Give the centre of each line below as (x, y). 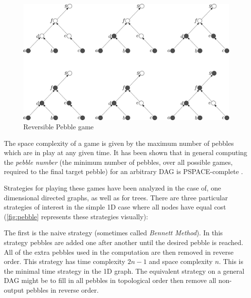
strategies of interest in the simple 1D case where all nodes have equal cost (115, 207)
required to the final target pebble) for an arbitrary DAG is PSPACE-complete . (124, 171)
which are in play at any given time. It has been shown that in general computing (126, 152)
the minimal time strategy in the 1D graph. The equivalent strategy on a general (124, 271)
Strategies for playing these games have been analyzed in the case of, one (113, 188)
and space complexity (181, 261)
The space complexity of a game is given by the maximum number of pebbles (119, 143)
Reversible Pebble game (59, 127)
